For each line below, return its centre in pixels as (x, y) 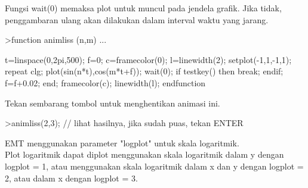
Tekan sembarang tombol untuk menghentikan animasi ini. (113, 103)
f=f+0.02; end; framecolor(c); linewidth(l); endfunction (105, 82)
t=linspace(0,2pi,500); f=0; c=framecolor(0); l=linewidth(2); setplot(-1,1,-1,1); (148, 59)
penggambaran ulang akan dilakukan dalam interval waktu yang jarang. (137, 19)
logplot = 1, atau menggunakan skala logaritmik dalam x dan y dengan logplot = (154, 166)
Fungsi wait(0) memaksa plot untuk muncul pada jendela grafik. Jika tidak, (143, 8)
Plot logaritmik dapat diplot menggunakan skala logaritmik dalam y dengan (144, 154)
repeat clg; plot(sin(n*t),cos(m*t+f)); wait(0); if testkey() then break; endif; (144, 71)
